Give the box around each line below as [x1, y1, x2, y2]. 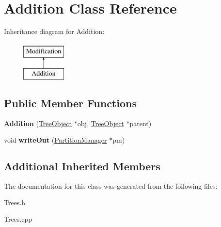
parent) [129, 118, 152, 129]
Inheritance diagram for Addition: [4, 26, 105, 36]
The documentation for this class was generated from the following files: [4, 181, 218, 191]
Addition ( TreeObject [4, 118, 72, 129]
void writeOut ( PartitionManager [4, 134, 107, 145]
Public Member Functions [4, 96, 137, 111]
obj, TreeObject [77, 118, 124, 129]
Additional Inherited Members [4, 158, 160, 173]
